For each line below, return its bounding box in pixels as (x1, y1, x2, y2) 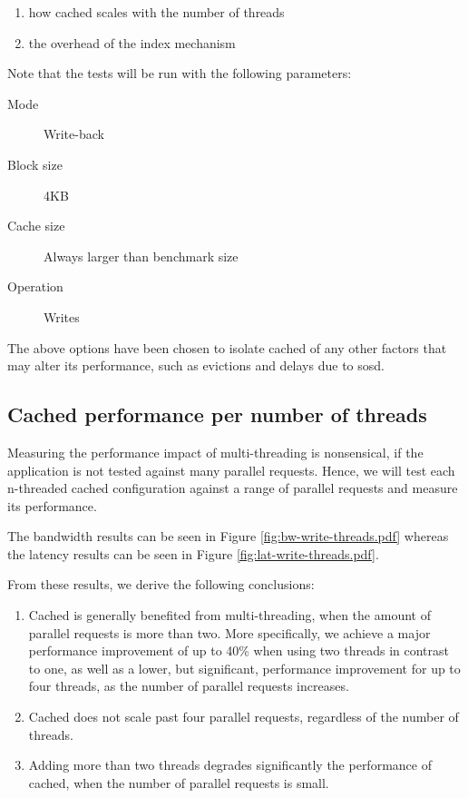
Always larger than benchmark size (44, 246, 239, 265)
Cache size (7, 216, 65, 235)
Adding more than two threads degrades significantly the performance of (28, 755, 432, 774)
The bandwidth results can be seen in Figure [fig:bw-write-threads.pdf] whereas (7, 527, 449, 546)
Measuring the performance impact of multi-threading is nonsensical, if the (7, 442, 424, 461)
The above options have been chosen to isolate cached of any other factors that (7, 338, 447, 357)
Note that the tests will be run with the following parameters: (7, 64, 352, 83)
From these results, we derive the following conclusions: (7, 575, 315, 594)
